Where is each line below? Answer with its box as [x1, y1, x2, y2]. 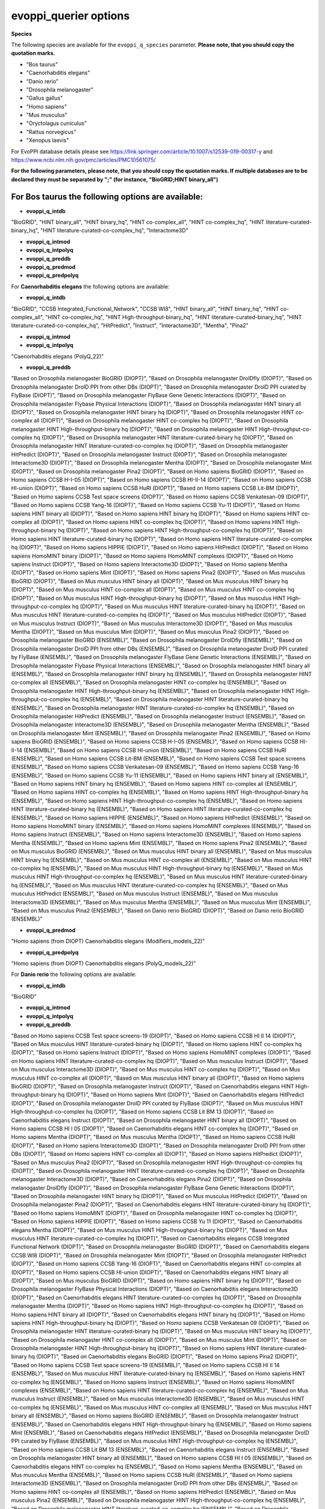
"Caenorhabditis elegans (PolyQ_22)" [11, 353, 104, 360]
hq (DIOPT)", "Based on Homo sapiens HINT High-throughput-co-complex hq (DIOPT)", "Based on [58, 527, 303, 534]
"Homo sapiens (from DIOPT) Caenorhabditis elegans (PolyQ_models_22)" [11, 960, 196, 967]
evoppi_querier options [11, 9, 130, 22]
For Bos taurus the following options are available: [11, 191, 203, 202]
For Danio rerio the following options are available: [11, 971, 137, 978]
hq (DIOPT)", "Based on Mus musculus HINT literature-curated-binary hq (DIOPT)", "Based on [72, 602, 305, 610]
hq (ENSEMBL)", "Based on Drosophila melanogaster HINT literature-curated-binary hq [72, 696, 288, 703]
